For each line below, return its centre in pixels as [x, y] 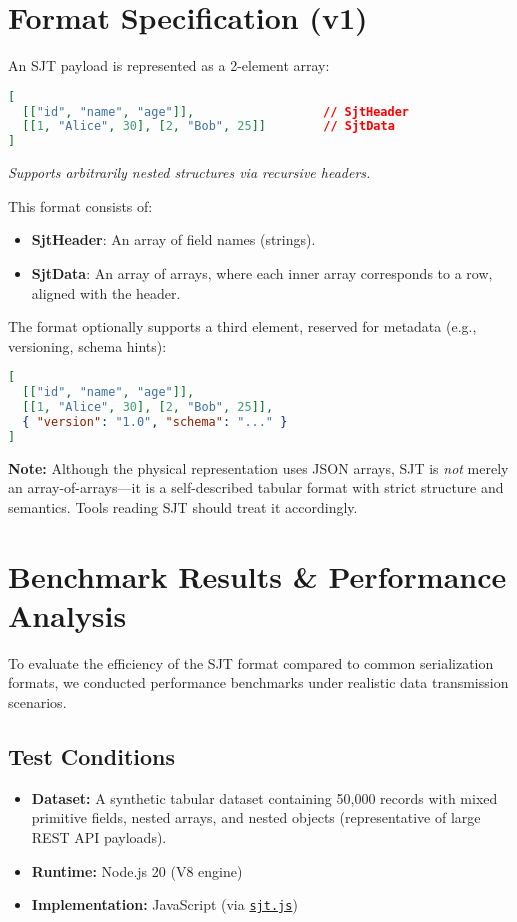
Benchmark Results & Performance [257, 575]
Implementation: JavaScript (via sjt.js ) [164, 904]
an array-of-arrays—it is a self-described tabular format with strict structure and [256, 487]
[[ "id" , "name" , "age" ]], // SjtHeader [216, 111]
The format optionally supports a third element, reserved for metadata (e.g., [242, 326]
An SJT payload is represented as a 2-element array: [169, 65]
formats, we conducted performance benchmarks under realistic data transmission [258, 682]
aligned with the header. [106, 292]
